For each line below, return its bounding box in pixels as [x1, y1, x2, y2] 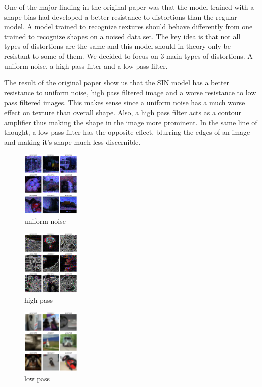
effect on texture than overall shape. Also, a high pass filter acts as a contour [4, 107, 241, 117]
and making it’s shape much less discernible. [4, 136, 141, 147]
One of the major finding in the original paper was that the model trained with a [4, 2, 254, 12]
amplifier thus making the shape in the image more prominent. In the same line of [4, 117, 257, 127]
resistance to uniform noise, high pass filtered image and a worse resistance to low [4, 87, 256, 98]
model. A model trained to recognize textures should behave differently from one [4, 21, 253, 32]
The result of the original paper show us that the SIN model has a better [4, 77, 230, 88]
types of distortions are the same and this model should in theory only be [4, 41, 231, 51]
